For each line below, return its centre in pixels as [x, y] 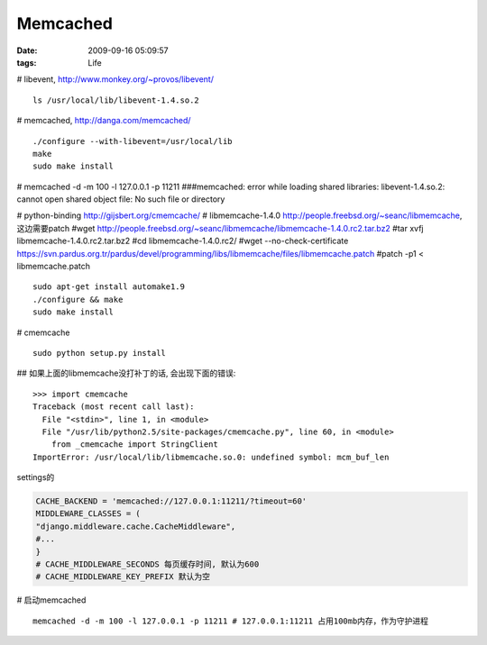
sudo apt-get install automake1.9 [109, 287]
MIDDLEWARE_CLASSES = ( [88, 514]
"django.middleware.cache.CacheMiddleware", [136, 526]
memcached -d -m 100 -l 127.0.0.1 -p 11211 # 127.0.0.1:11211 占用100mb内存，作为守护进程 [230, 621]
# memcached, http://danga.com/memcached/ [104, 121]
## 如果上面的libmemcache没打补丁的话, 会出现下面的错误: [126, 373]
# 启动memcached [51, 600]
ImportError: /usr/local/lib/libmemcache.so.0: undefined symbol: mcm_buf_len [211, 457]
